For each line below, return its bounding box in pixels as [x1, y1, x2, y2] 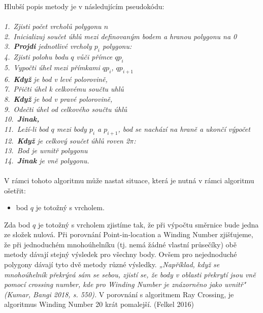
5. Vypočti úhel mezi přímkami [4, 62, 100, 72]
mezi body [56, 123, 87, 134]
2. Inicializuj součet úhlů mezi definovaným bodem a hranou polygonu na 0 [4, 31, 237, 41]
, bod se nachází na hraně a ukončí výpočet [118, 123, 250, 134]
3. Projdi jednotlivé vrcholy [4, 41, 92, 51]
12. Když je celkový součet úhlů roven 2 [4, 135, 130, 146]
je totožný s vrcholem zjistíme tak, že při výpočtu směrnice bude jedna [38, 219, 259, 230]
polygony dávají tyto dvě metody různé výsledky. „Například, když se [4, 259, 220, 270]
